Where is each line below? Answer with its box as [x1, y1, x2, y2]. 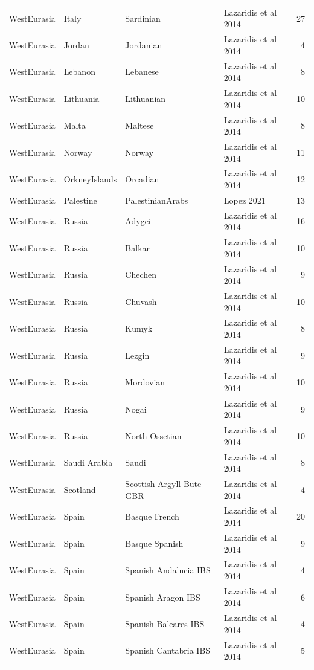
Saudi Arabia [63, 456, 113, 469]
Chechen [125, 268, 157, 281]
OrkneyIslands [63, 173, 117, 185]
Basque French [125, 510, 179, 523]
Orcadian [125, 173, 159, 185]
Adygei [125, 214, 151, 227]
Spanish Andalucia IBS [125, 564, 211, 576]
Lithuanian [125, 92, 166, 105]
